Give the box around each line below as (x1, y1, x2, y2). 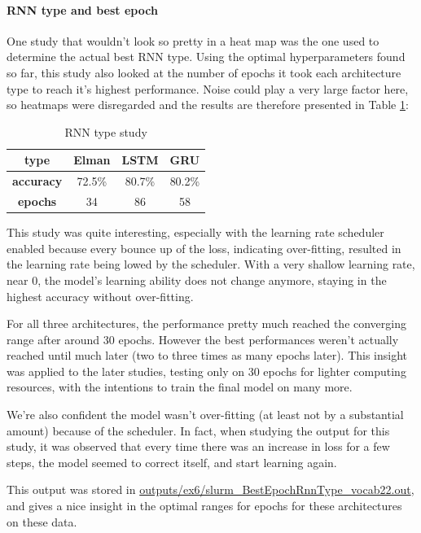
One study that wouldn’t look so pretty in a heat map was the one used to (7, 32, 379, 49)
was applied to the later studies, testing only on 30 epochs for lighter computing (7, 362, 406, 379)
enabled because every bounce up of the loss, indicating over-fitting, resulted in (7, 239, 401, 256)
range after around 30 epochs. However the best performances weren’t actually (7, 330, 399, 347)
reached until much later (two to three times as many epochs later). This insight (7, 347, 408, 364)
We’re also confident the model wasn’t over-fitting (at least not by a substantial (7, 406, 404, 423)
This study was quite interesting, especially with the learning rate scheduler (7, 224, 384, 241)
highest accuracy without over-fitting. (7, 287, 194, 304)
